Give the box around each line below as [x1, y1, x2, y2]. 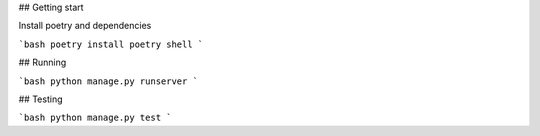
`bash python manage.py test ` [18, 112, 172, 124]
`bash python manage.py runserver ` [18, 75, 199, 87]
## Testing [18, 93, 63, 105]
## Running [18, 56, 67, 69]
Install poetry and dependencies [18, 20, 152, 32]
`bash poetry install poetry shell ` [18, 38, 204, 50]
